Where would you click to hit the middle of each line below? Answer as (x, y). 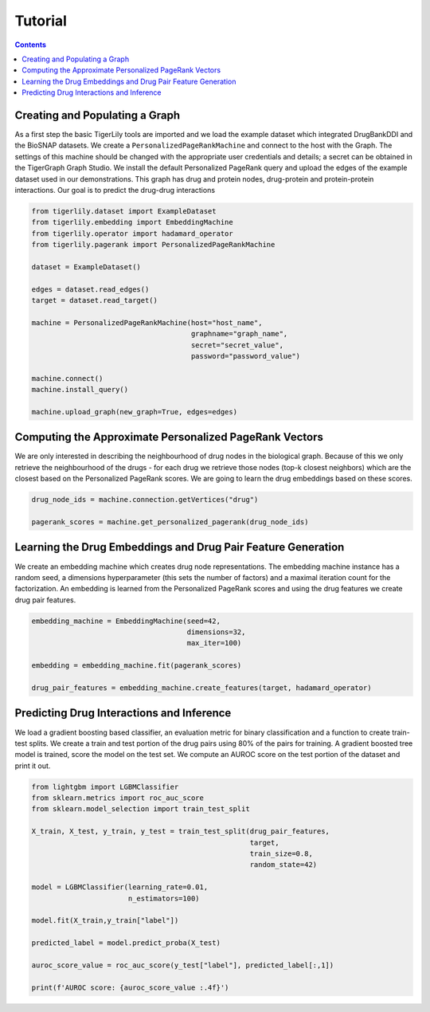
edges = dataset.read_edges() (90, 289)
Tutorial (41, 21)
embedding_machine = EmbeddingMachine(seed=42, (126, 621)
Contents (31, 45)
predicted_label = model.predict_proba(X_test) (126, 943)
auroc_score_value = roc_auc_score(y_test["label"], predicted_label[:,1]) (183, 965)
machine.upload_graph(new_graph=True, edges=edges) (135, 412)
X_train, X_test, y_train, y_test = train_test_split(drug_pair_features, (181, 832)
